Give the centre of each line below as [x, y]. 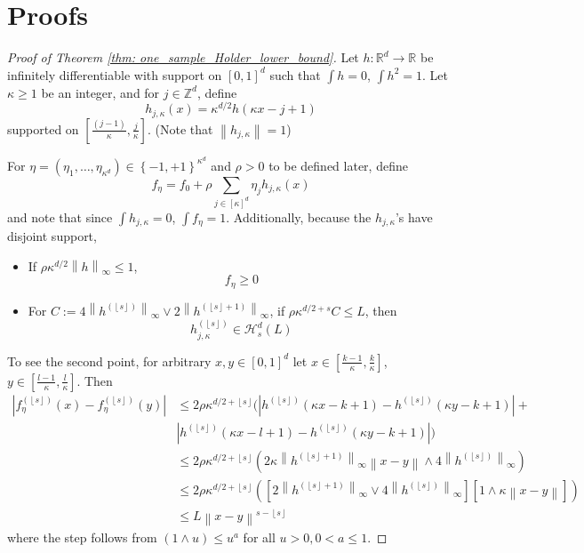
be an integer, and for [100, 92]
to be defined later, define [338, 165]
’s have [414, 216]
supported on [43, 128]
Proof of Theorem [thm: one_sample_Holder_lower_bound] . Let [183, 57]
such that [295, 74]
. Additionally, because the [299, 216]
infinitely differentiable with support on [115, 74]
